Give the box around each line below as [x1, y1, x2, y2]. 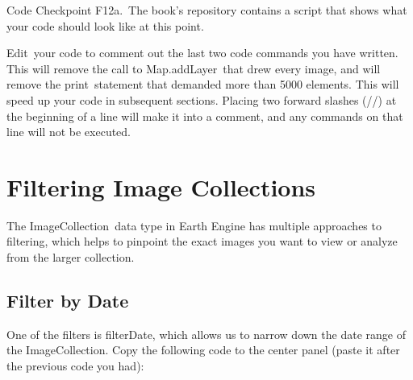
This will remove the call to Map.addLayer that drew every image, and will [6, 60, 381, 76]
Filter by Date [6, 288, 129, 313]
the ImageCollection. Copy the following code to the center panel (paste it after [6, 341, 400, 358]
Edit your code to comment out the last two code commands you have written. [6, 44, 398, 61]
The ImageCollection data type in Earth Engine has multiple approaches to [6, 217, 382, 233]
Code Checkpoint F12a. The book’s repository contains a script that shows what [6, 2, 407, 18]
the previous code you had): [6, 357, 144, 374]
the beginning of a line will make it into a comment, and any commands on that [6, 107, 403, 124]
